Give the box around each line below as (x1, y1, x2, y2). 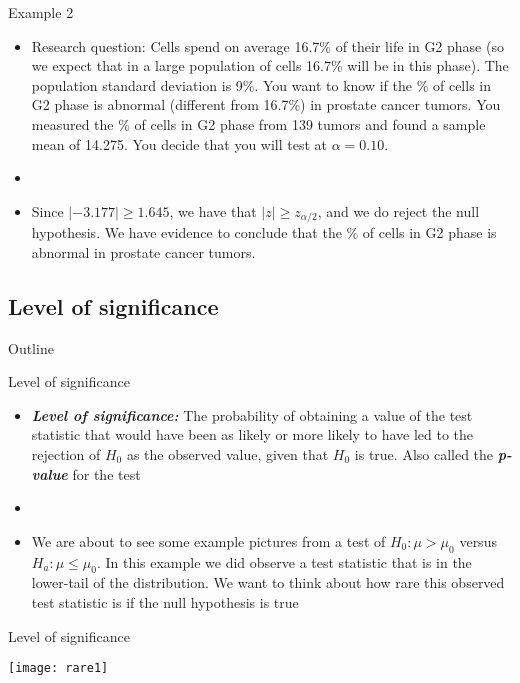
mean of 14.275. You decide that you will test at (31, 133, 328, 154)
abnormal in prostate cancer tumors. (31, 241, 256, 262)
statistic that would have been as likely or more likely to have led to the (31, 424, 474, 445)
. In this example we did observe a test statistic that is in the (96, 551, 472, 572)
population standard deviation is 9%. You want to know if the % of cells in (31, 74, 491, 95)
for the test (72, 463, 141, 484)
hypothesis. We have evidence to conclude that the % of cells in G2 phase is (31, 222, 497, 243)
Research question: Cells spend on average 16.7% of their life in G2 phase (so (31, 35, 504, 56)
